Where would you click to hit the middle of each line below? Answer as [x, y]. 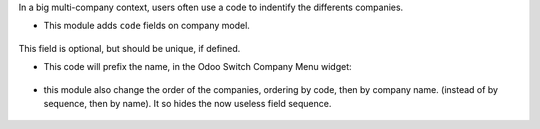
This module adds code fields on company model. [146, 26]
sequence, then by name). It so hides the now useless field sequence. [187, 103]
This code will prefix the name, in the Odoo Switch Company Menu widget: [197, 67]
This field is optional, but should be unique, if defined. [129, 48]
